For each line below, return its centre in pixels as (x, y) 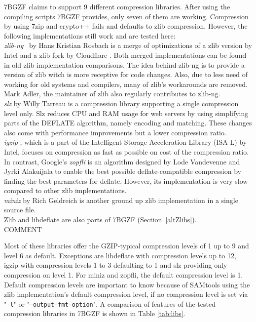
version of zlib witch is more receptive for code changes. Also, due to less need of (126, 74)
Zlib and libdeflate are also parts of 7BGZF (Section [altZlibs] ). (100, 220)
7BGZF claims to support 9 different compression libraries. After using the (117, 6)
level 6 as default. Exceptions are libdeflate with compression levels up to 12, (120, 255)
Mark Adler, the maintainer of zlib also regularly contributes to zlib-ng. (112, 94)
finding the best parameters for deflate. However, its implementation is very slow (126, 181)
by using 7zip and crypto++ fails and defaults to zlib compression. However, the (126, 26)
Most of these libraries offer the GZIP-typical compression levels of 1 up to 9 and (127, 246)
